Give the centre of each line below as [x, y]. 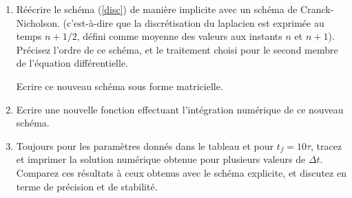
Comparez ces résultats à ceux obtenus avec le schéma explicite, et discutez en [181, 172]
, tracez [327, 145]
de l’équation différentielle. [72, 63]
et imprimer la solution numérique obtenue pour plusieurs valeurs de [161, 159]
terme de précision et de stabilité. [87, 186]
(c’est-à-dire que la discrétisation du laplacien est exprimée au [194, 22]
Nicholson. [38, 22]
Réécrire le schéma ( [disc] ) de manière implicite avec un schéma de [157, 9]
